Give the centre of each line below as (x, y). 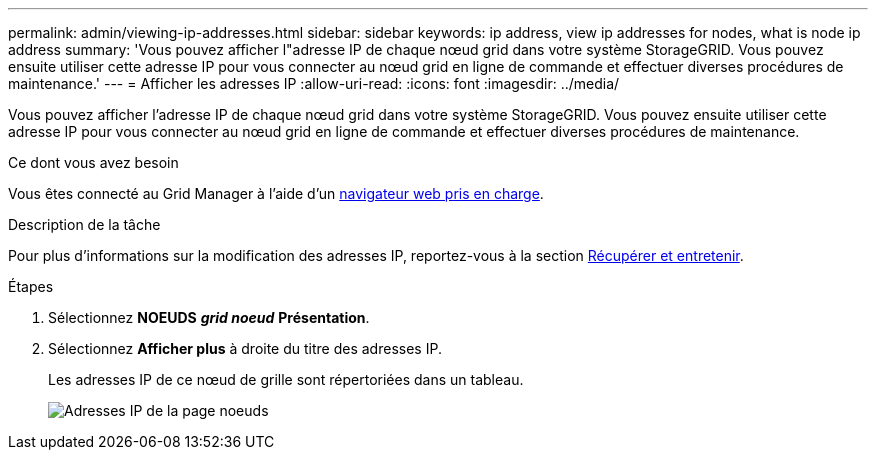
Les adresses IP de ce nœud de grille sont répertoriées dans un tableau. (286, 379)
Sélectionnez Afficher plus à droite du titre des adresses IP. (245, 348)
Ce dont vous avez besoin (93, 162)
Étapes (31, 286)
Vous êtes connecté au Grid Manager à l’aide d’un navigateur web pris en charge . (276, 193)
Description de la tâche (84, 224)
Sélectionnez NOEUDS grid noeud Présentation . (209, 317)
